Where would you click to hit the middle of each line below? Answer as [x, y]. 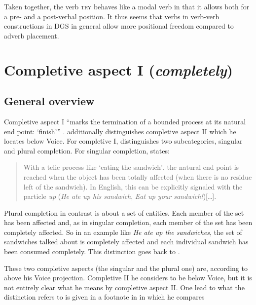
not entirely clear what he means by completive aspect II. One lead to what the [124, 287]
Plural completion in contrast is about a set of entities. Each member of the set [124, 212]
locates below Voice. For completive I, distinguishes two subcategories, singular [123, 141]
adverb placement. [32, 35]
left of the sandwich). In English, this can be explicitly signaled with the [133, 186]
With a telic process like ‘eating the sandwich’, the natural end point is [131, 167]
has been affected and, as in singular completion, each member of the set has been [128, 222]
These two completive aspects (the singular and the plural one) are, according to [126, 268]
